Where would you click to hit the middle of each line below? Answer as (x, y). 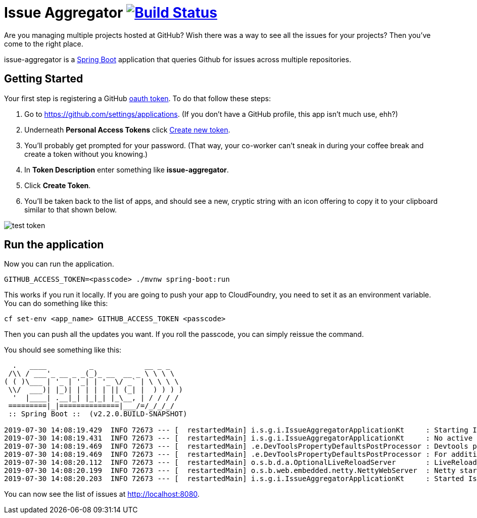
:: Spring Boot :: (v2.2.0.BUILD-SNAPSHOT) (98, 414)
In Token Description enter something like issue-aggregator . (127, 169)
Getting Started (44, 79)
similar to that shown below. (71, 209)
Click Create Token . (58, 185)
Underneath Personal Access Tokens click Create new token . (127, 129)
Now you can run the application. (59, 264)
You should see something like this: (63, 350)
